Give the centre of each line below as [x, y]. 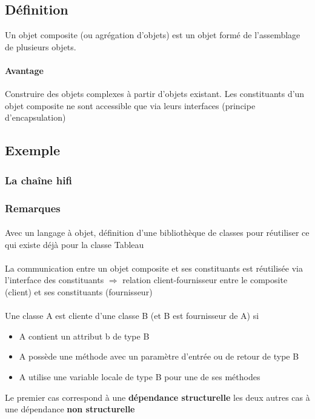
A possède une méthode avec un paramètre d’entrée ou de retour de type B [159, 356]
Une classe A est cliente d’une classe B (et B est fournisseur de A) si [132, 316]
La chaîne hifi [38, 180]
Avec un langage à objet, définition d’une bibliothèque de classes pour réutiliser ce [157, 233]
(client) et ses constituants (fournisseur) [79, 292]
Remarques [33, 208]
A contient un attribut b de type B [84, 336]
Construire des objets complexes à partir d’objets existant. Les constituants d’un [155, 94]
